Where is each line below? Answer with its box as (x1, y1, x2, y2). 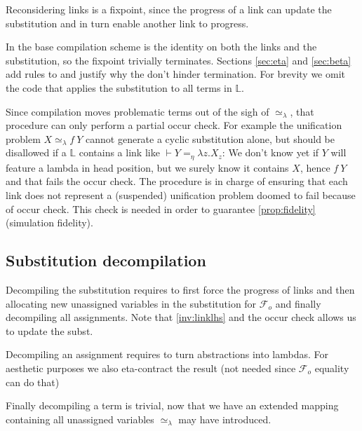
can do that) (6, 374, 60, 389)
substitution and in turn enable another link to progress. (6, 15, 249, 30)
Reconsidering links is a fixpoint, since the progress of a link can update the (6, 2, 332, 16)
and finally (275, 296, 321, 310)
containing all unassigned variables (6, 411, 154, 426)
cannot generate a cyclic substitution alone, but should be (86, 131, 335, 146)
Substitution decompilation (6, 249, 206, 271)
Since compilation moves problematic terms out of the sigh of (6, 104, 269, 118)
